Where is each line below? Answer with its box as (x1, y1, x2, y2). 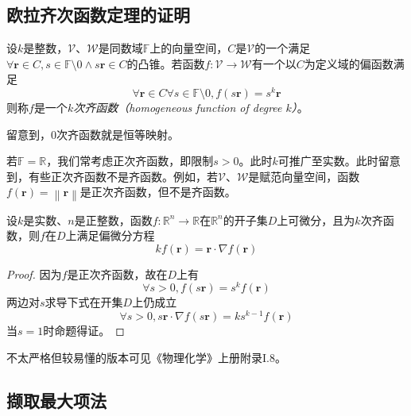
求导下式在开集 (45, 294, 123, 310)
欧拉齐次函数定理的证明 (6, 2, 190, 27)
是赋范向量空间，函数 (248, 168, 360, 184)
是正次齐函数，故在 (67, 265, 168, 282)
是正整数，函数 (74, 211, 153, 228)
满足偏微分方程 (76, 227, 155, 244)
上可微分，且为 (277, 211, 355, 228)
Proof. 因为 (6, 265, 62, 282)
